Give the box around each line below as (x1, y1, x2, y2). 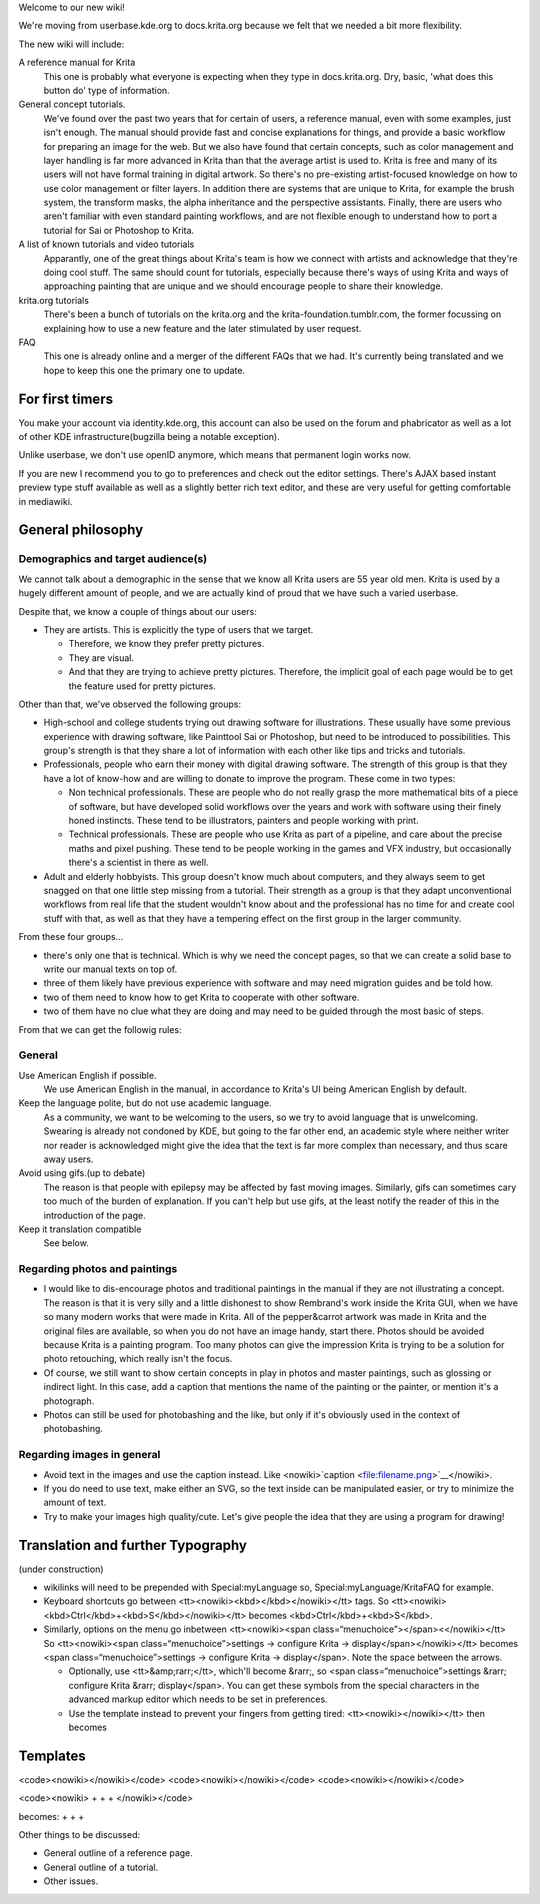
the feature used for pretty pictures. (68, 680, 217, 692)
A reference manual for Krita (18, 56, 136, 69)
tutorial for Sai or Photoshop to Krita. (43, 224, 195, 236)
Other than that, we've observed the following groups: (18, 698, 242, 710)
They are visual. (68, 651, 135, 664)
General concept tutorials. (18, 98, 126, 110)
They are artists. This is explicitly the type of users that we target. (43, 623, 314, 635)
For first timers (18, 390, 114, 407)
